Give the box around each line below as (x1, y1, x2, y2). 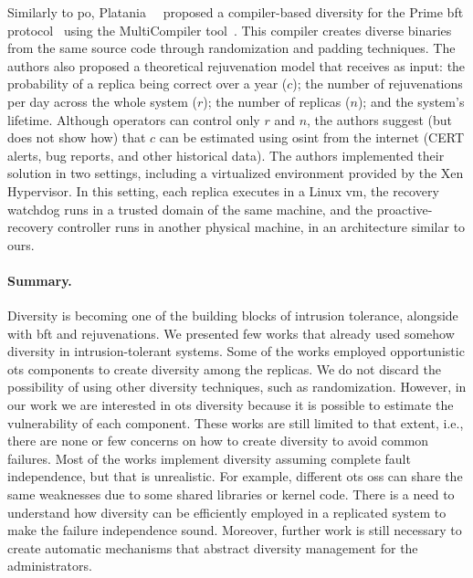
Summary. (7, 270, 72, 289)
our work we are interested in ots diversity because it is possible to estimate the (7, 395, 454, 415)
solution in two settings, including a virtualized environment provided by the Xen (7, 163, 464, 183)
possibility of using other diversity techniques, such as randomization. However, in (7, 377, 467, 396)
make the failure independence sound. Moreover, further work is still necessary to (7, 520, 462, 540)
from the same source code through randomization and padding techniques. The (7, 38, 456, 58)
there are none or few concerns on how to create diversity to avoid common (7, 431, 429, 450)
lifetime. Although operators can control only (7, 110, 260, 129)
